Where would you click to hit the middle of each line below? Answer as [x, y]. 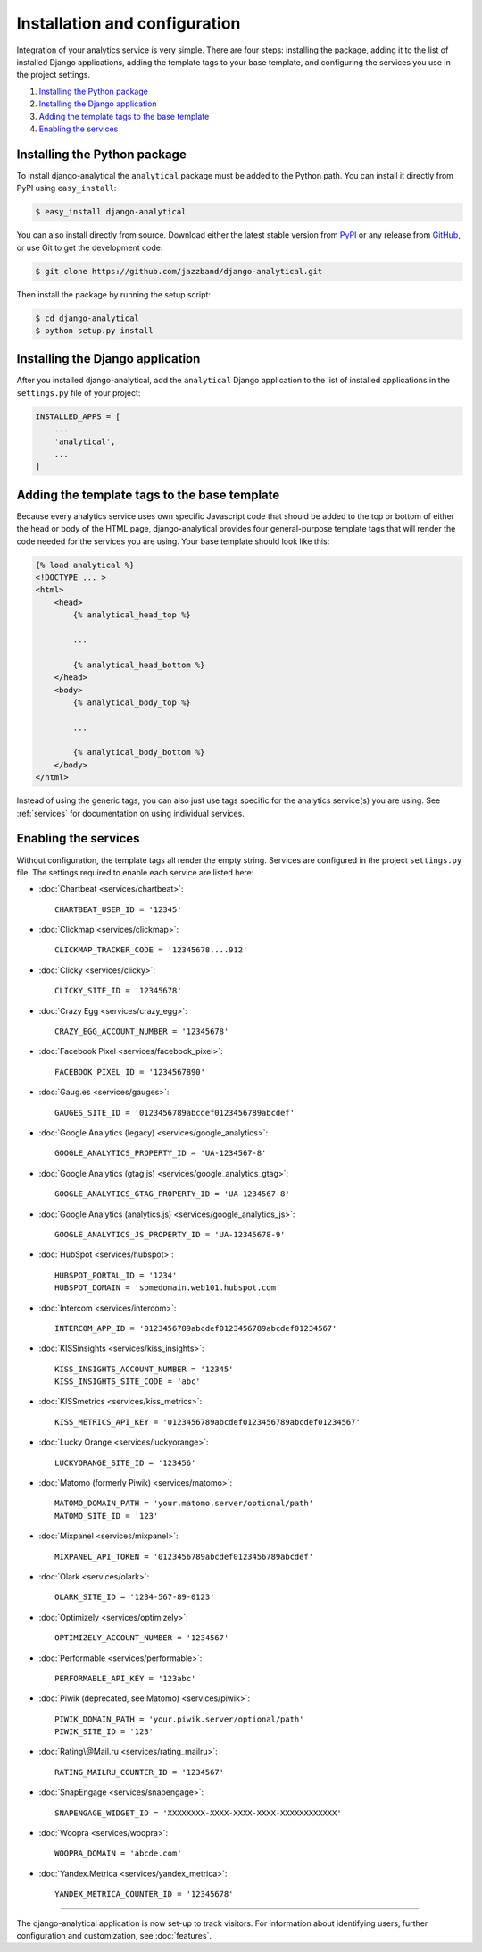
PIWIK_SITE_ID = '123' [104, 1732]
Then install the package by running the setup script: [114, 294]
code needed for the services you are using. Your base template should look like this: [173, 541]
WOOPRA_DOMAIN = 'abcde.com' [118, 1853]
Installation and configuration [129, 23]
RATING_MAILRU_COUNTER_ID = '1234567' [140, 1772]
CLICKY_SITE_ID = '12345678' [118, 991]
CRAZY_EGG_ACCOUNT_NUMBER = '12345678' [142, 1031]
